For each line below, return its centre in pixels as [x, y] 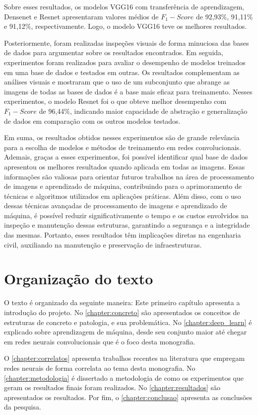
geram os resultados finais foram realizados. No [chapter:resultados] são [112, 387]
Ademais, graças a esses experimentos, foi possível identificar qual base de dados [126, 157]
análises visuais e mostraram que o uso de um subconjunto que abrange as [117, 82]
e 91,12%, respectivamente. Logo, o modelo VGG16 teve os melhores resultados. [126, 26]
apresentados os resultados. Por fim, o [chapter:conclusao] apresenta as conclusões [128, 397]
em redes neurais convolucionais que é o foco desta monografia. [100, 341]
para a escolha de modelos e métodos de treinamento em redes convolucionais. [123, 147]
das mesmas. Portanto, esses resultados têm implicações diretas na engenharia [123, 235]
